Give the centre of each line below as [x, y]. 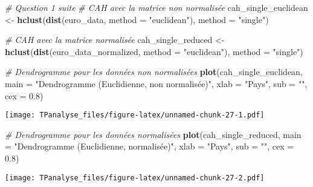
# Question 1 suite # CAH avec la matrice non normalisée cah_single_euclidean [156, 7]
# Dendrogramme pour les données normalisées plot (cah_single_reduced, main [153, 134]
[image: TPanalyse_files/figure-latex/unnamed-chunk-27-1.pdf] [135, 115]
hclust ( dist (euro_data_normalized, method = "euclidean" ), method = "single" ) [154, 51]
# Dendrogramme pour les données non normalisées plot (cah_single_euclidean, [154, 72]
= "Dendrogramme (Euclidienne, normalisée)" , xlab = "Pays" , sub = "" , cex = [150, 146]
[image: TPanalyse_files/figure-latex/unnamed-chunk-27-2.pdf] [135, 178]
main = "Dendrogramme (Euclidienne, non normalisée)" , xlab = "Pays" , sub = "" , [156, 83]
